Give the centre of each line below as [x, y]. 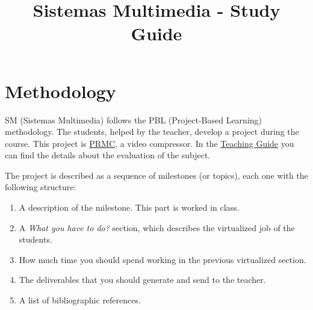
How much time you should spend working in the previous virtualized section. [163, 259]
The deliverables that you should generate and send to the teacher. [142, 280]
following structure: [41, 187]
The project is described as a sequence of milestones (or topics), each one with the [156, 175]
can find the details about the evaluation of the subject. [108, 155]
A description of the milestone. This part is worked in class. [129, 207]
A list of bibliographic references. [80, 300]
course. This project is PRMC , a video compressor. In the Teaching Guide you [150, 143]
